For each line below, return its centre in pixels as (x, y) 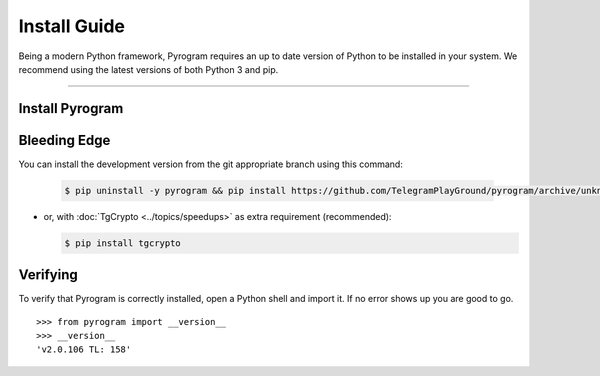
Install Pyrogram (71, 108)
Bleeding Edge (64, 140)
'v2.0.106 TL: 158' (84, 349)
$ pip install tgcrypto (123, 243)
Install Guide (71, 26)
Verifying (48, 275)
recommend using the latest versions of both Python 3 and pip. (148, 69)
